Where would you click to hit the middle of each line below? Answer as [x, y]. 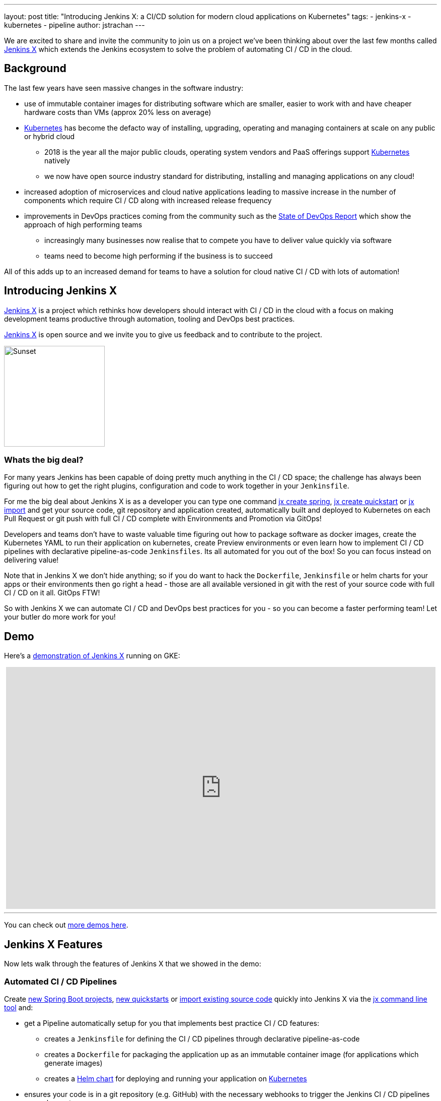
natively [57, 160]
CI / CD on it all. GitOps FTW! [52, 593]
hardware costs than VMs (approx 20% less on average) [118, 112]
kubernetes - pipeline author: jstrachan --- [75, 25]
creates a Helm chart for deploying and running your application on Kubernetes [176, 1078]
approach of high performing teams [83, 224]
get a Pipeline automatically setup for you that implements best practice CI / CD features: [172, 1023]
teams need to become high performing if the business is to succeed [159, 256]
